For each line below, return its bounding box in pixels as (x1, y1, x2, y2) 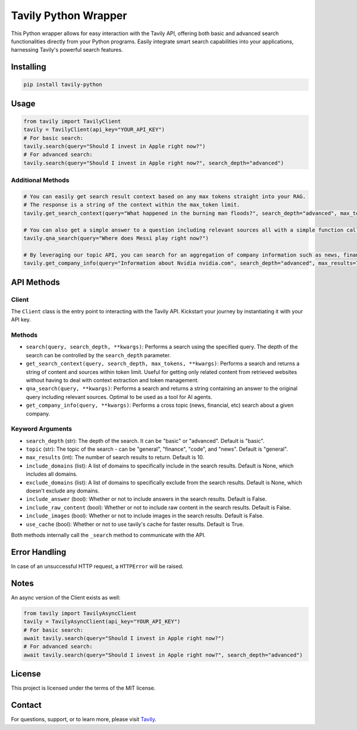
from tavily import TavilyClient (23, 118, 121, 124)
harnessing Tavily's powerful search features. (11, 46, 123, 54)
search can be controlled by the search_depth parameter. (26, 351, 171, 358)
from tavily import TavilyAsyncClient (23, 610, 137, 616)
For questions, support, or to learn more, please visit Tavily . (11, 716, 157, 723)
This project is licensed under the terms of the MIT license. (11, 685, 156, 692)
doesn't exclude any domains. (26, 487, 99, 494)
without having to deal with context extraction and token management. (26, 376, 199, 383)
